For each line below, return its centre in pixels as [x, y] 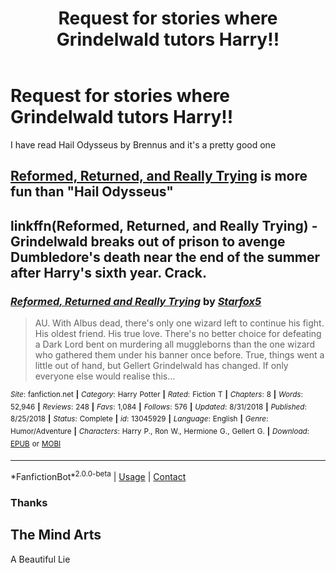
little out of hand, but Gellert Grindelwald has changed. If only [161, 366]
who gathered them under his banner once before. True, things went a [179, 355]
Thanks [29, 502]
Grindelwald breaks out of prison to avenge [148, 241]
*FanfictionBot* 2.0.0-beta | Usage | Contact [98, 475]
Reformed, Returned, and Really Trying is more [159, 176]
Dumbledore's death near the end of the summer [165, 257]
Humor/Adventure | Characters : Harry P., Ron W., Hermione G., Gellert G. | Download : [160, 431]
